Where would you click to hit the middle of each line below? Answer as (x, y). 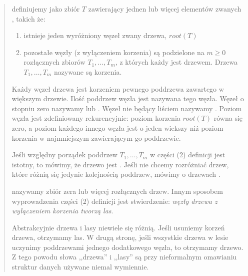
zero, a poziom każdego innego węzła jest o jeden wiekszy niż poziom (117, 127)
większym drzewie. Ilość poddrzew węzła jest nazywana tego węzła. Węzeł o (128, 98)
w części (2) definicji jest (187, 155)
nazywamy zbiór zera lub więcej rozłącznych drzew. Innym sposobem (117, 191)
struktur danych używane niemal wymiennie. (80, 267)
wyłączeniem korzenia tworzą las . (62, 211)
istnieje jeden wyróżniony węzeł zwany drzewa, (95, 35)
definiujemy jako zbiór (46, 9)
